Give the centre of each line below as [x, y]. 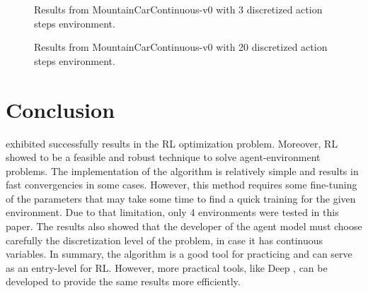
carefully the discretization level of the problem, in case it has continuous [165, 240]
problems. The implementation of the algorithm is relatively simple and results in [182, 171]
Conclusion [61, 109]
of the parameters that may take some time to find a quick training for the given [181, 198]
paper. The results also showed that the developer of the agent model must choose [184, 226]
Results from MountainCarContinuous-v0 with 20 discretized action [181, 47]
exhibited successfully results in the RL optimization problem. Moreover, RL [172, 143]
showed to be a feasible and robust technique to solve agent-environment [163, 157]
